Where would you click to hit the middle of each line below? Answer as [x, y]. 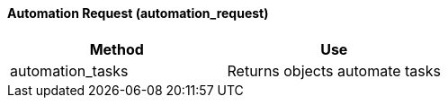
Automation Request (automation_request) [138, 13]
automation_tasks [69, 70]
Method [116, 49]
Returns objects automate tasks [334, 70]
